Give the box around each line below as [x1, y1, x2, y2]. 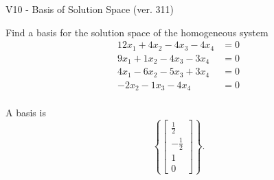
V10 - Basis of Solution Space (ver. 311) [5, 2, 174, 16]
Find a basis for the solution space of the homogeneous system [5, 25, 269, 39]
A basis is [5, 105, 46, 120]
